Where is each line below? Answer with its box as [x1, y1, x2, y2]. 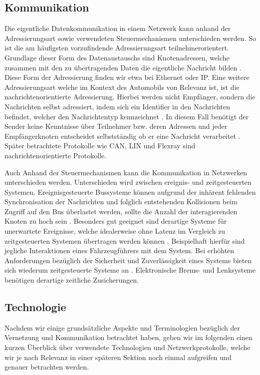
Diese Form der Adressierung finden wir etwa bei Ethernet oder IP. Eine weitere [4, 72, 250, 82]
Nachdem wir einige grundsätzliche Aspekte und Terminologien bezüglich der [4, 322, 241, 333]
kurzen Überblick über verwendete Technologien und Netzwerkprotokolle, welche [4, 342, 251, 353]
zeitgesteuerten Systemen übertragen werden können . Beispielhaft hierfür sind [4, 235, 245, 246]
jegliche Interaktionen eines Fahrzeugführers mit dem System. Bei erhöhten [4, 245, 235, 256]
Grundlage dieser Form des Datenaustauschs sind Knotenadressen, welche [4, 52, 230, 62]
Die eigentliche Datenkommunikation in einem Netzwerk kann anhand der [4, 23, 231, 33]
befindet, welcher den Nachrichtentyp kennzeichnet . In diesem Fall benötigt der [4, 111, 249, 121]
